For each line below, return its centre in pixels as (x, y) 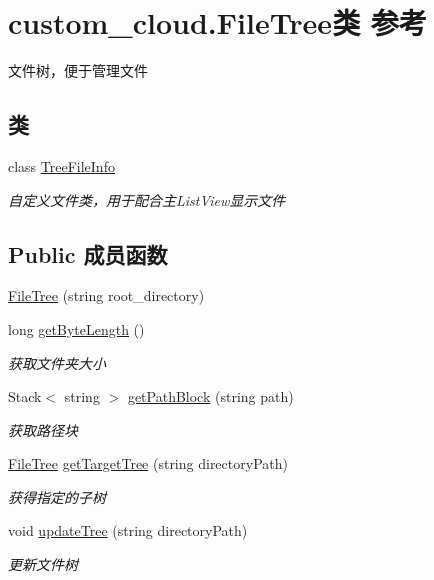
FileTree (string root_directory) (106, 295)
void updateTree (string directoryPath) (128, 530)
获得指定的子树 (57, 496)
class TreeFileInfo (61, 165)
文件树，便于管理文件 (78, 70)
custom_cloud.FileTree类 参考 (217, 22)
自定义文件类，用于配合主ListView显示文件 (147, 199)
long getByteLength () (76, 328)
